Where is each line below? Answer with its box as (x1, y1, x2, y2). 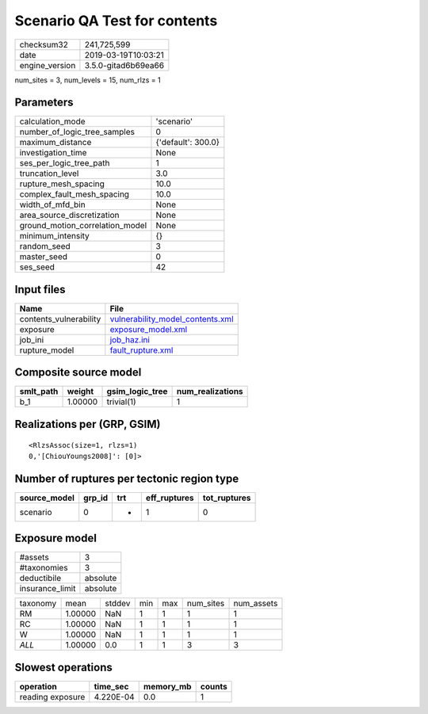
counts (200, 681, 227, 692)
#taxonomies (19, 563, 68, 574)
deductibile (19, 573, 62, 584)
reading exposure (19, 691, 86, 702)
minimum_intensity (19, 231, 90, 242)
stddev (104, 598, 131, 609)
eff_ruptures (145, 492, 194, 503)
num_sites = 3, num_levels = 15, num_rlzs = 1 (14, 75, 162, 85)
